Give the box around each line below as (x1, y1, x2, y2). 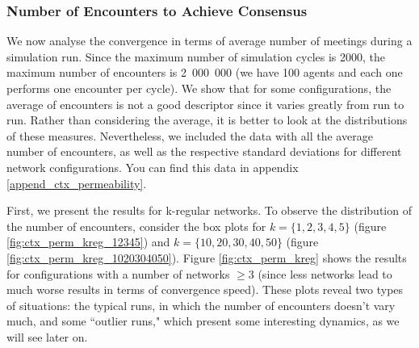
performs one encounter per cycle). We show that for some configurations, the (6, 80, 392, 96)
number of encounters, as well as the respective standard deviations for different (6, 143, 402, 160)
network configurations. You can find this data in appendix (6, 158, 299, 175)
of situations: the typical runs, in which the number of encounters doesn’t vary (6, 296, 396, 313)
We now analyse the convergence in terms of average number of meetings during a (6, 32, 413, 49)
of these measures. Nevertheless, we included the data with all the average (6, 127, 373, 144)
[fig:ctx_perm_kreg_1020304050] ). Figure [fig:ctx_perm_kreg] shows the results (6, 249, 407, 266)
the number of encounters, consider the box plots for (6, 217, 266, 234)
